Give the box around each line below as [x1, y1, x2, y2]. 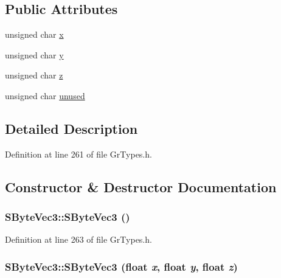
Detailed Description [5, 119, 138, 137]
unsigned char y [5, 48, 64, 61]
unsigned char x [5, 28, 64, 41]
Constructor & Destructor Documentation [5, 177, 277, 196]
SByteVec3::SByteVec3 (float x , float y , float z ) [5, 259, 238, 274]
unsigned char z [5, 69, 63, 82]
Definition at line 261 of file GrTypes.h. [5, 147, 152, 160]
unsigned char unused [5, 89, 85, 102]
